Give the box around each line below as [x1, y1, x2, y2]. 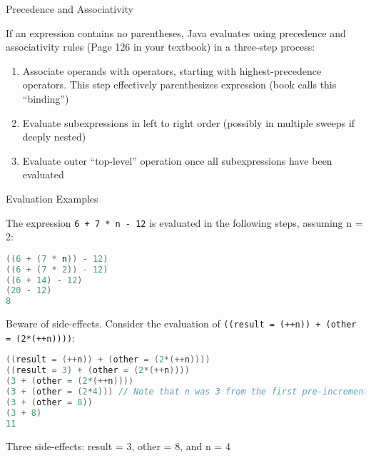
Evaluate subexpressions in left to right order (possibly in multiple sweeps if [22, 115, 355, 130]
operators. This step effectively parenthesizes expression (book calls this [22, 77, 337, 92]
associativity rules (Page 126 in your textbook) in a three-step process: [6, 39, 315, 54]
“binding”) [22, 91, 69, 106]
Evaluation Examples [6, 190, 98, 205]
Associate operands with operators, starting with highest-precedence [22, 63, 322, 78]
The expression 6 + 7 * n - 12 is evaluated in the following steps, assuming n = [6, 215, 363, 230]
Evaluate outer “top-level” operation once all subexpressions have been [22, 153, 332, 168]
